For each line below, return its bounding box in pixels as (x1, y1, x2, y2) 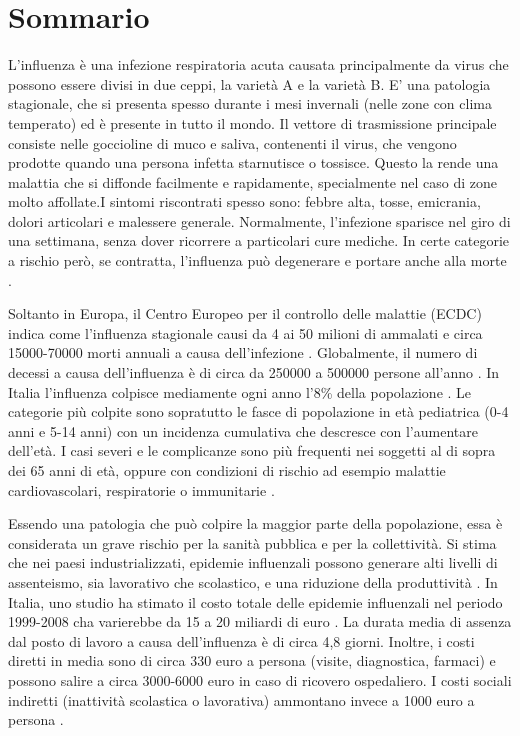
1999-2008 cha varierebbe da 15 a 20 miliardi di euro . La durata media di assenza (8, 611, 512, 632)
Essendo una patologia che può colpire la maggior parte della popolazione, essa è (8, 513, 503, 534)
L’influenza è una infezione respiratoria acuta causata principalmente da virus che (8, 54, 509, 75)
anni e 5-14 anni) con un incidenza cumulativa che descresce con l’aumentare (8, 420, 478, 441)
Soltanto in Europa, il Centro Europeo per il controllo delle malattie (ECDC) (8, 303, 482, 324)
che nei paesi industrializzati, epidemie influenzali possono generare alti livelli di (8, 552, 498, 573)
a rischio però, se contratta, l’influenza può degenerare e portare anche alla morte (8, 250, 507, 271)
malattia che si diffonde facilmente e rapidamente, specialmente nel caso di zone (8, 171, 498, 192)
